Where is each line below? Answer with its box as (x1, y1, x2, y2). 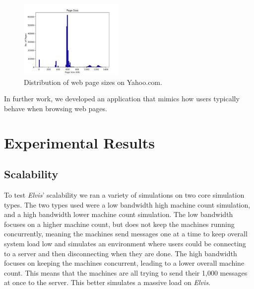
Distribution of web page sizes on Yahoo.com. (24, 76, 162, 87)
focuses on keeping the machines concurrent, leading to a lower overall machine (4, 258, 245, 268)
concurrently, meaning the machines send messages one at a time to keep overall (4, 228, 248, 239)
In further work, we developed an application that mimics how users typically (4, 93, 240, 104)
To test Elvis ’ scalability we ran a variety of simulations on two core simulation (4, 190, 245, 200)
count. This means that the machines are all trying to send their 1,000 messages (4, 267, 248, 278)
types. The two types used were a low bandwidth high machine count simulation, (4, 199, 251, 210)
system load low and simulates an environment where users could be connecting (4, 238, 246, 249)
